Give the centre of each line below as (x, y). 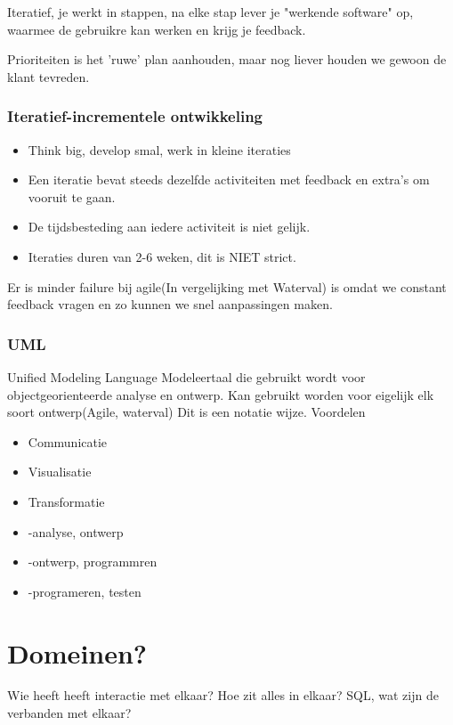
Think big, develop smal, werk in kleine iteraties (159, 149)
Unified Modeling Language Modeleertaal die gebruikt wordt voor (186, 376)
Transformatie (66, 501)
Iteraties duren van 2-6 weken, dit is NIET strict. (162, 256)
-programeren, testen (85, 591)
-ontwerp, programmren (93, 562)
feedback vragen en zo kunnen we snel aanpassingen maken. (170, 304)
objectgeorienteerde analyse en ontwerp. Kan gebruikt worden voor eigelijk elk (221, 394)
